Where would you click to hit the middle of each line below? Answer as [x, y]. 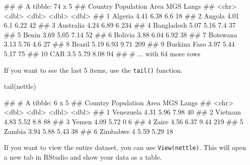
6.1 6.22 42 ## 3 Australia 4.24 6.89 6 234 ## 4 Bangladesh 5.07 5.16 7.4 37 [120, 25]
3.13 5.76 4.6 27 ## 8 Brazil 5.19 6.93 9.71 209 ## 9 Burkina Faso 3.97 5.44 [119, 44]
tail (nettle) [20, 86]
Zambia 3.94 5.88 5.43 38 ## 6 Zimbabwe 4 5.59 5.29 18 [89, 131]
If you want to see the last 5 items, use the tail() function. [93, 70]
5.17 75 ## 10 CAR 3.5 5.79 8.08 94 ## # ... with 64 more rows [102, 53]
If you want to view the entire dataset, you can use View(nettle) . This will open [125, 147]
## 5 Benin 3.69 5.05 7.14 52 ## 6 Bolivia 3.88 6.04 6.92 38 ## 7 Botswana [121, 34]
